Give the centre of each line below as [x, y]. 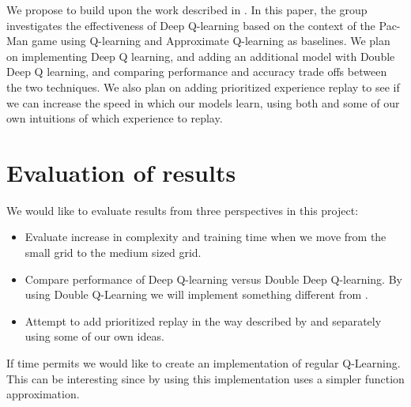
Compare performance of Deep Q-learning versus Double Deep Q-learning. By [213, 279]
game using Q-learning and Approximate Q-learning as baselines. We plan [211, 41]
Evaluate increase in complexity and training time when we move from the [205, 237]
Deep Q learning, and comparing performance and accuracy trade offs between [197, 72]
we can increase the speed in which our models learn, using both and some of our [203, 102]
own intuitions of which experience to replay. [115, 118]
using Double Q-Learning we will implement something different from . [196, 294]
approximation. [43, 394]
